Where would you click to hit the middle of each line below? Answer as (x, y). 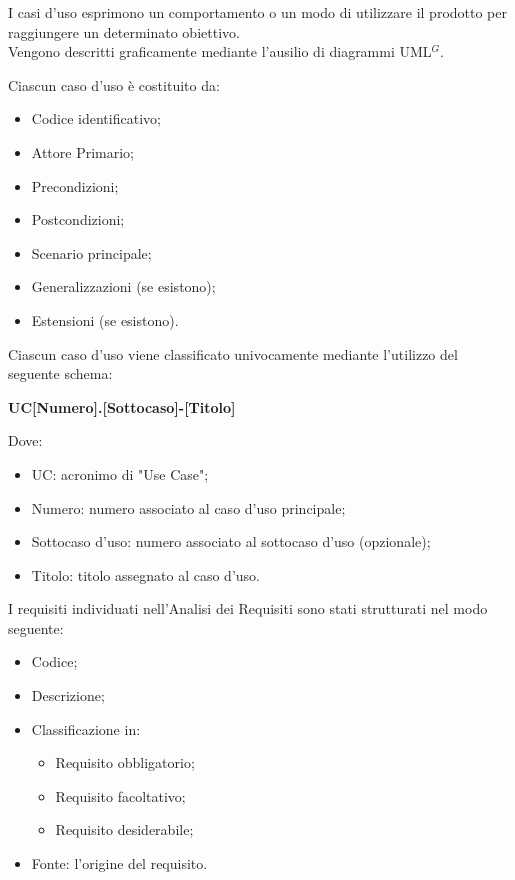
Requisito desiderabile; (124, 829)
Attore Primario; (83, 151)
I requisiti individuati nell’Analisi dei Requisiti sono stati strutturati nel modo (248, 608)
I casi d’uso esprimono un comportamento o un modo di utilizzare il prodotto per (257, 12)
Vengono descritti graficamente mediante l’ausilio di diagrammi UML (220, 51)
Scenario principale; (91, 252)
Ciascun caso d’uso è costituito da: (114, 84)
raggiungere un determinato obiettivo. (124, 31)
